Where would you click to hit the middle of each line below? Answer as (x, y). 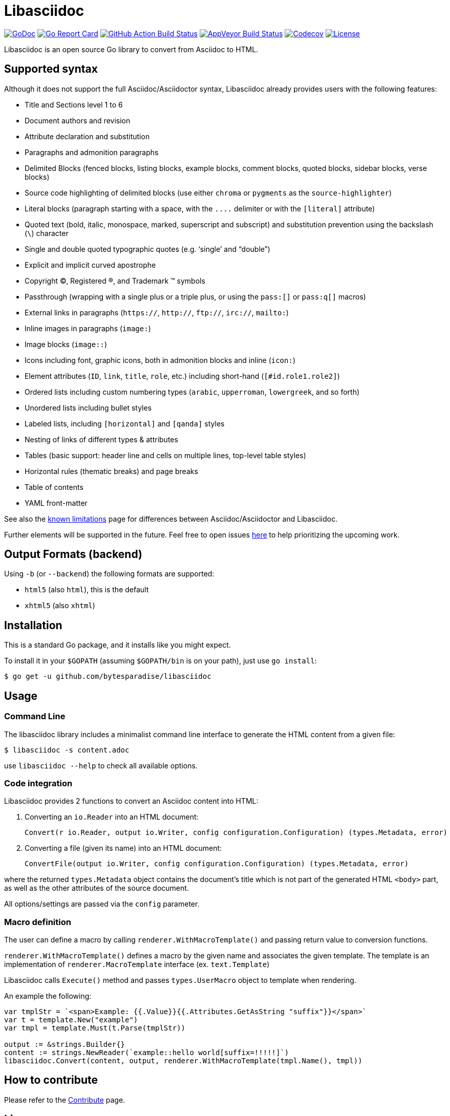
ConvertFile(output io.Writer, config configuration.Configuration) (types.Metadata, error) (217, 864)
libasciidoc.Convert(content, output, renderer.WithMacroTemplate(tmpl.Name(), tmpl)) (183, 1061)
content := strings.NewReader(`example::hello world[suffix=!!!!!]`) (147, 1053)
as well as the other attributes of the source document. (97, 888)
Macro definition (38, 922)
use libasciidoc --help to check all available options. (101, 765)
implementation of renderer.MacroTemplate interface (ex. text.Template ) (137, 964)
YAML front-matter (56, 503)
